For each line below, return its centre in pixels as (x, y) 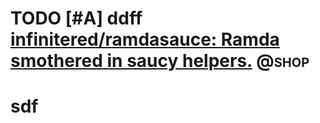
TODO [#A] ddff (76, 18)
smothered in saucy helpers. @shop (160, 61)
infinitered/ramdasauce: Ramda (145, 39)
